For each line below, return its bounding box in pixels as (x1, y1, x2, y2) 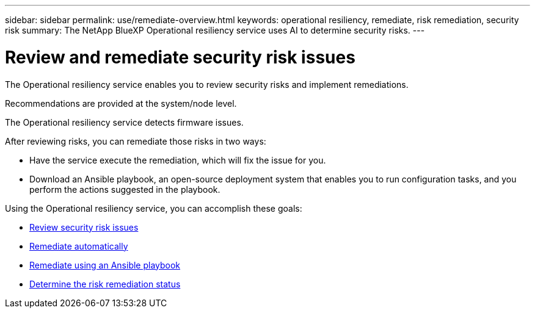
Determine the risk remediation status (29, 278, 181, 289)
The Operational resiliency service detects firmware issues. (5, 117, 244, 128)
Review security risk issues (29, 221, 139, 232)
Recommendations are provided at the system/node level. (5, 98, 237, 109)
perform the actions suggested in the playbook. (29, 184, 220, 195)
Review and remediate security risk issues (5, 46, 355, 68)
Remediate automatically (29, 240, 128, 251)
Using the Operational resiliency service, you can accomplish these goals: (5, 203, 302, 214)
